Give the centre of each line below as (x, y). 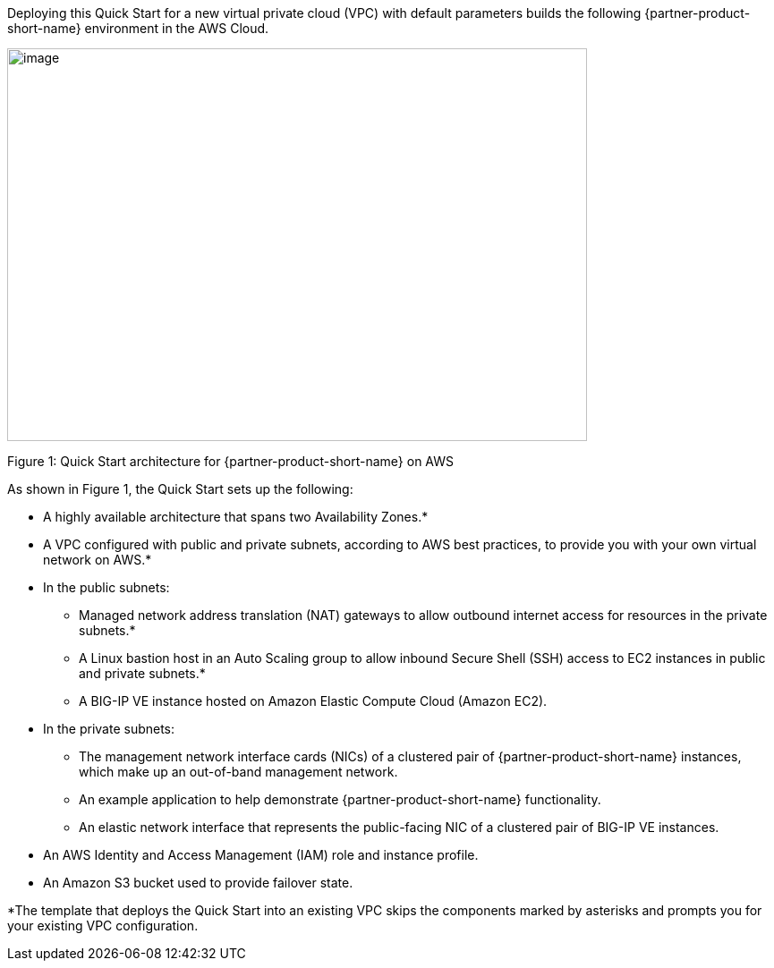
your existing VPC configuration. (103, 926)
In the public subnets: (106, 587)
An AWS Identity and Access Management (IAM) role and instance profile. (261, 855)
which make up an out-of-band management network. (238, 772)
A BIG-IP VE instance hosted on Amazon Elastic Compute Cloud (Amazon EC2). (313, 701)
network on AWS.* (98, 560)
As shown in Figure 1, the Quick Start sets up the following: (180, 489)
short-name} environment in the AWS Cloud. (138, 28)
